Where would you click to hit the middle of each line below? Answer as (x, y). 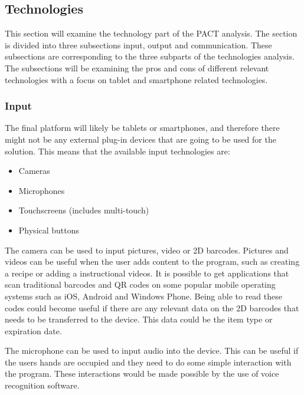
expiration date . (33, 330)
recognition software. (42, 385)
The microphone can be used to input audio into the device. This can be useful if (152, 350)
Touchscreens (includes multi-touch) (84, 210)
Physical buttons (49, 230)
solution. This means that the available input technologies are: (117, 151)
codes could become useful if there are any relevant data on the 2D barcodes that (152, 307)
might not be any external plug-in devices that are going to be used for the (140, 139)
